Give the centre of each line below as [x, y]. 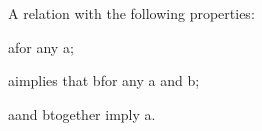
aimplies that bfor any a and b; [104, 80]
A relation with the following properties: [131, 13]
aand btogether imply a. [82, 113]
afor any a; [41, 46]
